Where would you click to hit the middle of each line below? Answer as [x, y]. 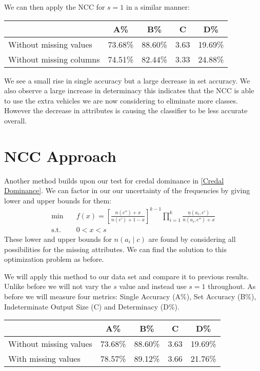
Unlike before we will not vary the [58, 286]
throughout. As [232, 286]
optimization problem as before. [54, 259]
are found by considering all [192, 239]
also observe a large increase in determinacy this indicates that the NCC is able [129, 90]
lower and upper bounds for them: [58, 200]
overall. [15, 120]
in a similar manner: [158, 7]
